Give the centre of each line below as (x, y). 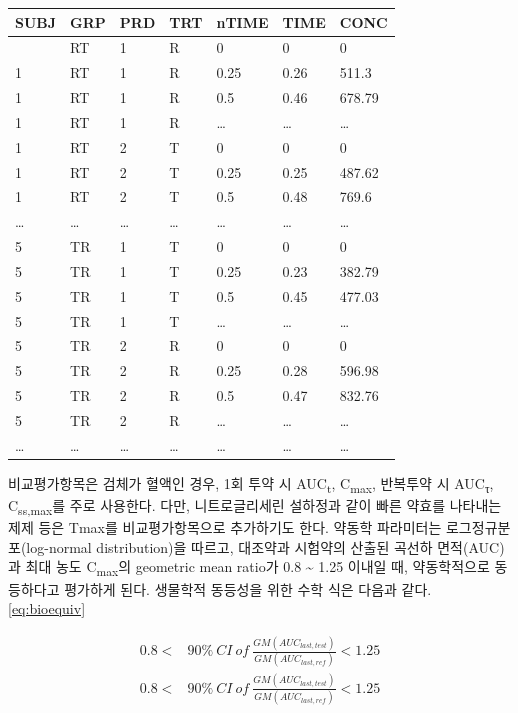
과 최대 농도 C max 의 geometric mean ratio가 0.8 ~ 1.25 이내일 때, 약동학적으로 (249, 568)
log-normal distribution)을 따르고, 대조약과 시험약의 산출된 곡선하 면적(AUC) (265, 546)
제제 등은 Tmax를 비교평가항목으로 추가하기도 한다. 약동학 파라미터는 (225, 527)
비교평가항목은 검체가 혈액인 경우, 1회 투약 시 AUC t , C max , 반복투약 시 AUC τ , (251, 484)
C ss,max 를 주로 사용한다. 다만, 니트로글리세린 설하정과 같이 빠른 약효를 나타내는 (255, 506)
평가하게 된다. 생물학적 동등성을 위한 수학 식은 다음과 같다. (248, 588)
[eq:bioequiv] (47, 608)
